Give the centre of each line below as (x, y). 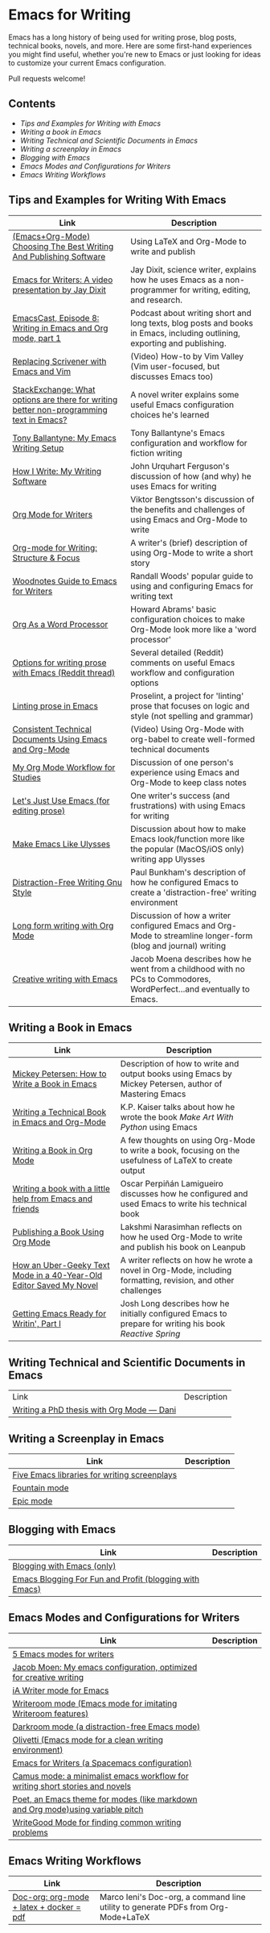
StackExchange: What (54, 389)
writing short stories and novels (72, 1785)
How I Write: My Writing (57, 471)
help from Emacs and (53, 1199)
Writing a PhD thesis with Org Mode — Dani (94, 1410)
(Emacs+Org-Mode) (51, 236)
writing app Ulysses (168, 858)
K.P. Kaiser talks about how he (178, 1108)
